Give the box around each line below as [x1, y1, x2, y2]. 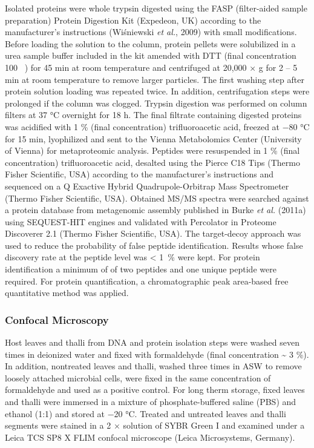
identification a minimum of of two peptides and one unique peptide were [5, 263, 276, 275]
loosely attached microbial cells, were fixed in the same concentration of [5, 371, 271, 384]
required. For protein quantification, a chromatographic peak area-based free [5, 274, 289, 287]
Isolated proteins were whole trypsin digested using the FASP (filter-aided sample [5, 2, 307, 14]
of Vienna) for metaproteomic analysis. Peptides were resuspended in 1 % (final [5, 144, 300, 157]
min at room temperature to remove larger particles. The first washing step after [5, 73, 304, 85]
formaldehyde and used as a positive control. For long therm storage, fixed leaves [5, 383, 305, 396]
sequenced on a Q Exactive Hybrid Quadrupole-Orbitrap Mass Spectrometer [5, 179, 289, 192]
